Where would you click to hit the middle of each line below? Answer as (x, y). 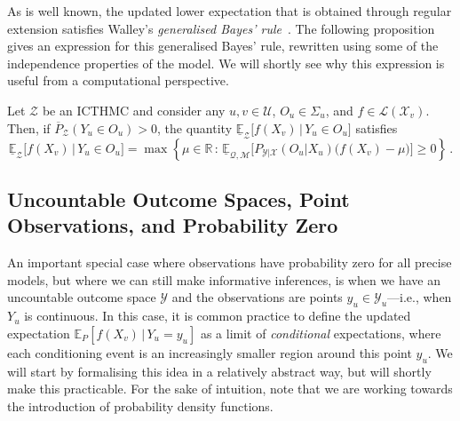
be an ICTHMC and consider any (134, 110)
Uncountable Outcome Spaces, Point (178, 199)
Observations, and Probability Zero (173, 225)
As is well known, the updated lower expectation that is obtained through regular (230, 11)
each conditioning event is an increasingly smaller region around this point (210, 352)
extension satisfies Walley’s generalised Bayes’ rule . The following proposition (221, 28)
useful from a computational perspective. (118, 80)
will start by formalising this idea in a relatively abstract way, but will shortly (219, 371)
